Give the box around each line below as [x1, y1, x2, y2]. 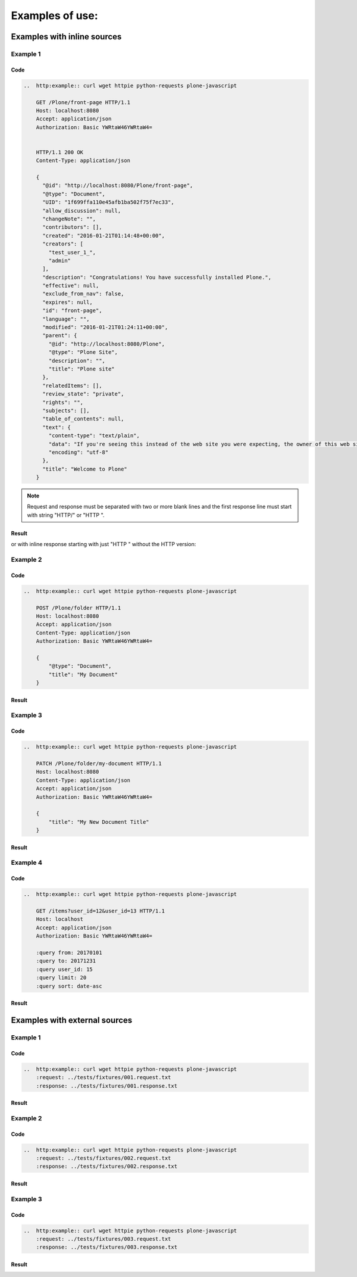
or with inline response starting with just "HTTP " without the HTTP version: [11, 541, 196, 548]
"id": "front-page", [42, 307, 102, 314]
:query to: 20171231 [36, 958, 96, 964]
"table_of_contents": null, [42, 416, 124, 422]
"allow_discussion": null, [42, 207, 121, 214]
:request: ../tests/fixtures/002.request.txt [36, 1155, 171, 1161]
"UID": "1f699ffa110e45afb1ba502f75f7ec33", [42, 199, 175, 205]
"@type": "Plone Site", [48, 349, 118, 356]
